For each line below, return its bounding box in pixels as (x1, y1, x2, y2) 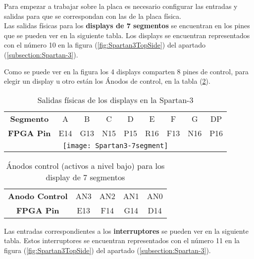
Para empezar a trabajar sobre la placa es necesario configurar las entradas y (4, 1, 238, 11)
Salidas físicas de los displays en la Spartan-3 (37, 94, 194, 105)
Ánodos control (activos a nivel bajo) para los (6, 159, 165, 171)
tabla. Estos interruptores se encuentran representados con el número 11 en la (4, 235, 240, 246)
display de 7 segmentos (46, 171, 125, 183)
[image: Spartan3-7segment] (62, 141, 168, 150)
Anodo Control (8, 190, 68, 202)
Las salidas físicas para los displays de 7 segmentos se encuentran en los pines (4, 20, 250, 31)
